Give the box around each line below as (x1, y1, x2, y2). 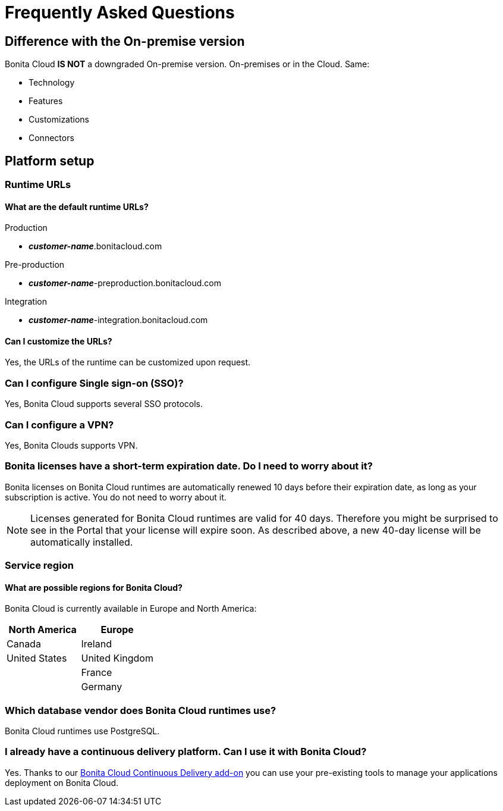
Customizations (29, 114, 90, 125)
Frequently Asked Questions (5, 2, 235, 23)
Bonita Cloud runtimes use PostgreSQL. (5, 726, 160, 737)
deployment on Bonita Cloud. (5, 777, 119, 788)
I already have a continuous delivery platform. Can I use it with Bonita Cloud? (5, 746, 367, 758)
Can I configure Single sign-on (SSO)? (5, 377, 184, 389)
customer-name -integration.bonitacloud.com (29, 315, 208, 325)
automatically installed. (30, 536, 133, 548)
